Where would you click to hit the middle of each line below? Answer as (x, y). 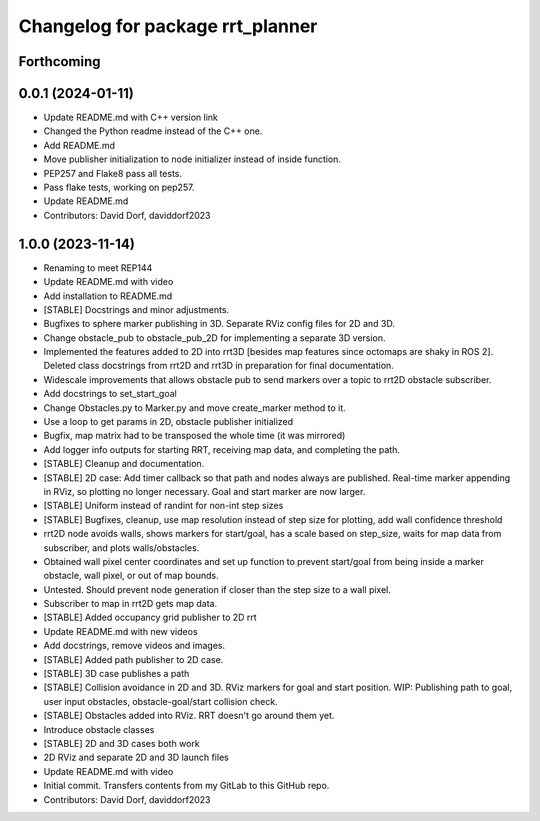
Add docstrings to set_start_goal (110, 394)
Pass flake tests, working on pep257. (119, 187)
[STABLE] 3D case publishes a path (116, 674)
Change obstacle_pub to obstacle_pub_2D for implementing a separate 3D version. (214, 337)
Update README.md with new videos (121, 631)
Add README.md (79, 145)
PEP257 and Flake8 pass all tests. (113, 173)
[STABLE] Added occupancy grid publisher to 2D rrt (150, 617)
